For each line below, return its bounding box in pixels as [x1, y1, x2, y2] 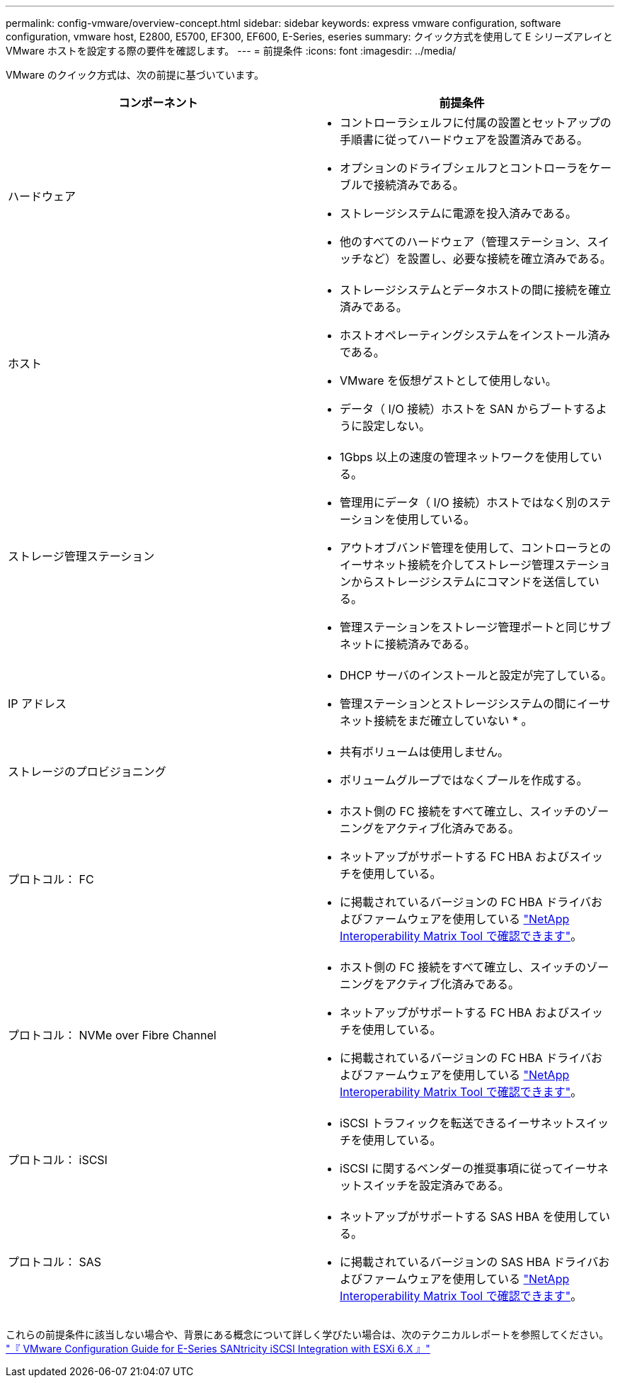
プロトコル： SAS [8, 1255, 102, 1269]
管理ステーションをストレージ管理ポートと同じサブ [340, 620, 612, 634]
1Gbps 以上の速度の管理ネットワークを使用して [340, 450, 591, 464]
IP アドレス [8, 696, 67, 711]
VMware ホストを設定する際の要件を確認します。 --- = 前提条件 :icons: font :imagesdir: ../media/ [6, 45, 457, 57]
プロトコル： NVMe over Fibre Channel [8, 1028, 217, 1042]
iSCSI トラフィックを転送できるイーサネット [340, 1116, 575, 1130]
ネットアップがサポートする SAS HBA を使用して [340, 1209, 599, 1224]
